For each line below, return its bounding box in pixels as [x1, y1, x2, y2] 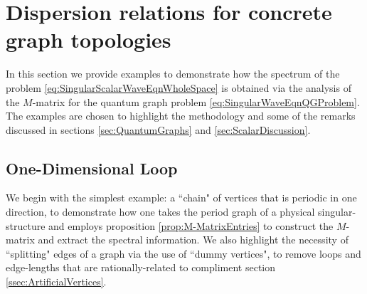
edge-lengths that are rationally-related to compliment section [6, 260, 276, 275]
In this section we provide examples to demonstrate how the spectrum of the [6, 66, 340, 81]
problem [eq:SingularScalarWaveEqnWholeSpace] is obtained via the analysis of [6, 80, 351, 95]
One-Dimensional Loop [6, 157, 178, 179]
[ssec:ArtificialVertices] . [6, 274, 107, 289]
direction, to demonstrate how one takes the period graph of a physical [6, 204, 315, 219]
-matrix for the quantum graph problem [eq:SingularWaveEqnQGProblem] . [32, 94, 360, 109]
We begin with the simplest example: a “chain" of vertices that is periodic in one [6, 190, 357, 205]
